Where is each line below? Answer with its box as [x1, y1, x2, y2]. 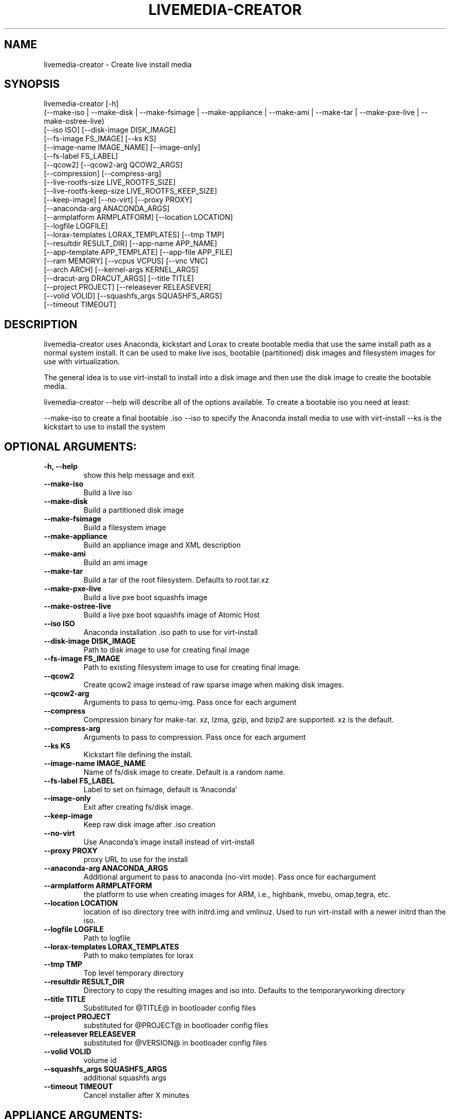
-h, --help [44, 462, 78, 471]
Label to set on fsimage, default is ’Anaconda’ [83, 785, 237, 794]
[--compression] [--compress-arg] [44, 169, 161, 178]
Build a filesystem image [83, 523, 166, 532]
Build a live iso [83, 488, 132, 497]
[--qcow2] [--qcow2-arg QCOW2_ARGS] [44, 160, 183, 170]
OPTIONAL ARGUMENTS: [4, 440, 137, 453]
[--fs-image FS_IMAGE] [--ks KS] [44, 134, 157, 143]
